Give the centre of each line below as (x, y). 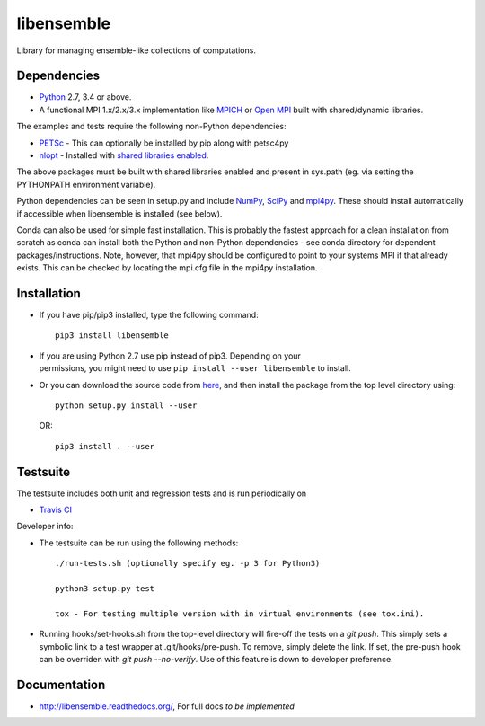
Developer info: (45, 527)
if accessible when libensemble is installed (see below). (119, 213)
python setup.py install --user (126, 406)
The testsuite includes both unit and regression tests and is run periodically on (162, 493)
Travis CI (55, 510)
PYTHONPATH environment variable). (86, 184)
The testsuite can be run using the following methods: (139, 543)
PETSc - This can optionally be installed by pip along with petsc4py (164, 143)
